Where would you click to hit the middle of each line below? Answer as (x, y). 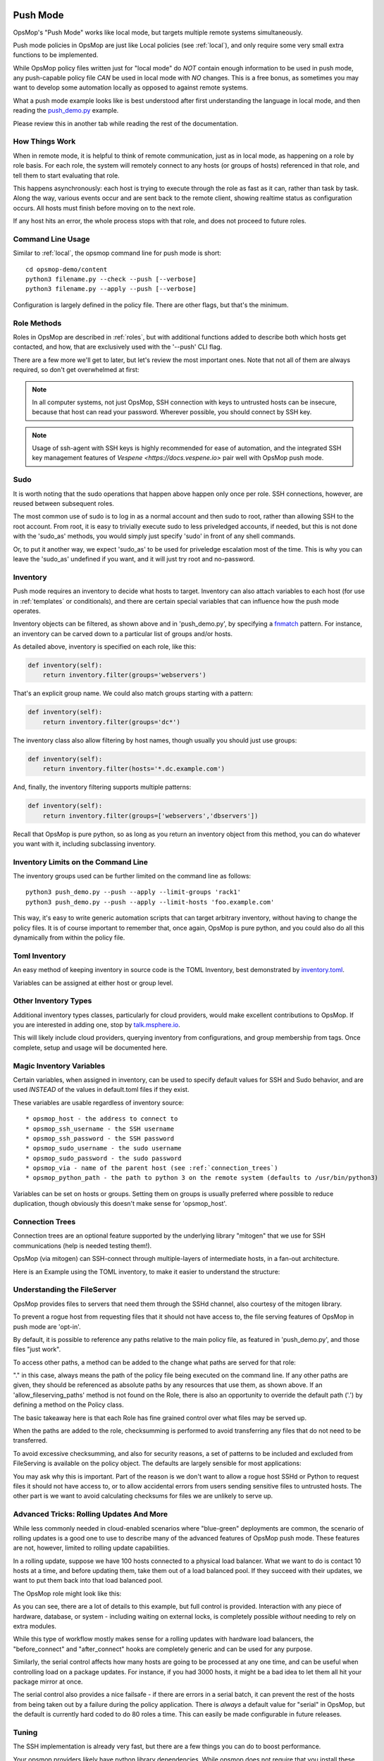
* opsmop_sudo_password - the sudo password (104, 1158)
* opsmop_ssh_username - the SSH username (100, 1128)
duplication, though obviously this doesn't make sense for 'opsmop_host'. (120, 1204)
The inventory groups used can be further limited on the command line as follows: (132, 876)
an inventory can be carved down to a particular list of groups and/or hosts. (123, 633)
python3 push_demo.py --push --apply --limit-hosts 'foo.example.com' (150, 902)
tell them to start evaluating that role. (66, 175)
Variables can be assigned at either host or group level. (93, 983)
